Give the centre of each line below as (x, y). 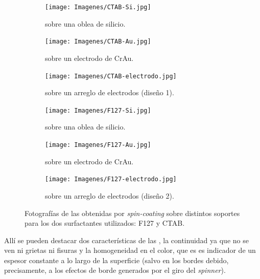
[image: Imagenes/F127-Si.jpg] (98, 110)
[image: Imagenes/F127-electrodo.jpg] (111, 179)
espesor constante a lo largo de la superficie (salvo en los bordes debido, (116, 260)
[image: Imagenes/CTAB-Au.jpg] (98, 42)
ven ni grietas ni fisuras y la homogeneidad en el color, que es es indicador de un (130, 250)
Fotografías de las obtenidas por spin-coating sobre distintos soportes (132, 213)
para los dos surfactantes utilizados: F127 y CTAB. (105, 223)
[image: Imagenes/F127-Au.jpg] (98, 145)
